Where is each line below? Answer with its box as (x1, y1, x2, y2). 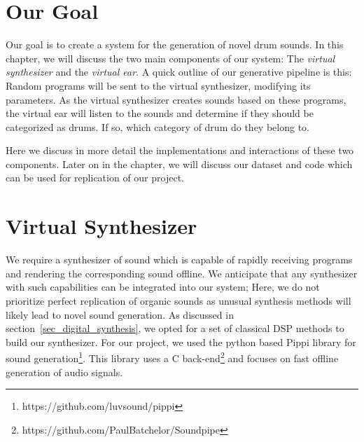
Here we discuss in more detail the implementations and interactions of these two (6, 143, 354, 158)
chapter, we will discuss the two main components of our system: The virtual (6, 50, 335, 65)
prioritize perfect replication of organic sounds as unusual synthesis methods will (6, 293, 351, 308)
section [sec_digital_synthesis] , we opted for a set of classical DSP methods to (6, 321, 344, 336)
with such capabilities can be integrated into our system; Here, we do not (6, 279, 320, 294)
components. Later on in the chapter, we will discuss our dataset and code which (6, 156, 353, 171)
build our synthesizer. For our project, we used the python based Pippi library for (6, 334, 356, 349)
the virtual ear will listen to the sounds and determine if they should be (6, 106, 314, 120)
